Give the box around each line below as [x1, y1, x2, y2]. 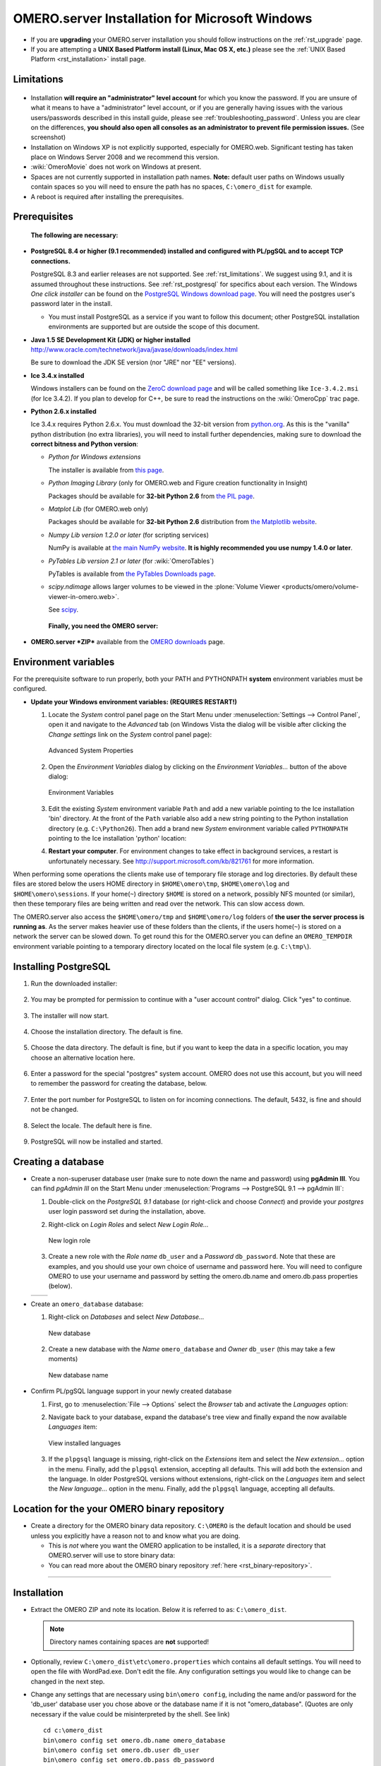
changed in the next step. [30, 1677, 105, 1685]
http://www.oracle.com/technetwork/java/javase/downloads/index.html [30, 345, 238, 353]
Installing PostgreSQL [13, 961, 111, 973]
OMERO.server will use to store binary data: [48, 1551, 176, 1560]
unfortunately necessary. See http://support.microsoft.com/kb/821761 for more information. [48, 857, 315, 865]
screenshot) [30, 133, 66, 141]
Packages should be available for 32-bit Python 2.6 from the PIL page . [48, 492, 255, 500]
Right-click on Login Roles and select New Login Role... [48, 1220, 209, 1228]
